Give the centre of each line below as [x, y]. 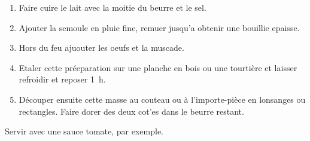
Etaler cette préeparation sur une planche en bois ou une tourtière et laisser [158, 67]
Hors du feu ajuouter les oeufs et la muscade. [101, 47]
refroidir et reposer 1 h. [62, 79]
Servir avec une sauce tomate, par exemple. [84, 131]
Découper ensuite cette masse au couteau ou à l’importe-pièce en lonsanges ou [162, 99]
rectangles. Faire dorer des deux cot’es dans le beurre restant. [131, 111]
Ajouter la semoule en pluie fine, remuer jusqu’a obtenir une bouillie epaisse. [159, 27]
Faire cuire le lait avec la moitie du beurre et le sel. [113, 7]
